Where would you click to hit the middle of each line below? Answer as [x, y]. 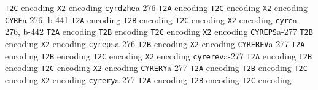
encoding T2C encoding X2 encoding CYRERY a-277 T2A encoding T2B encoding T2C [156, 68]
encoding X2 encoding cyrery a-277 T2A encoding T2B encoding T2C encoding [148, 79]
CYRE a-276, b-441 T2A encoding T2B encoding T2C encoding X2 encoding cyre [149, 19]
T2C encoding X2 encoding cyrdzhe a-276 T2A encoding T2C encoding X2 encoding [156, 7]
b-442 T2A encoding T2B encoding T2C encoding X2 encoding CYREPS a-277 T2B [168, 32]
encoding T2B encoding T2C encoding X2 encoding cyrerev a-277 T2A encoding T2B [159, 55]
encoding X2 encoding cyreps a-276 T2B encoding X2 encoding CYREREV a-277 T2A [155, 43]
